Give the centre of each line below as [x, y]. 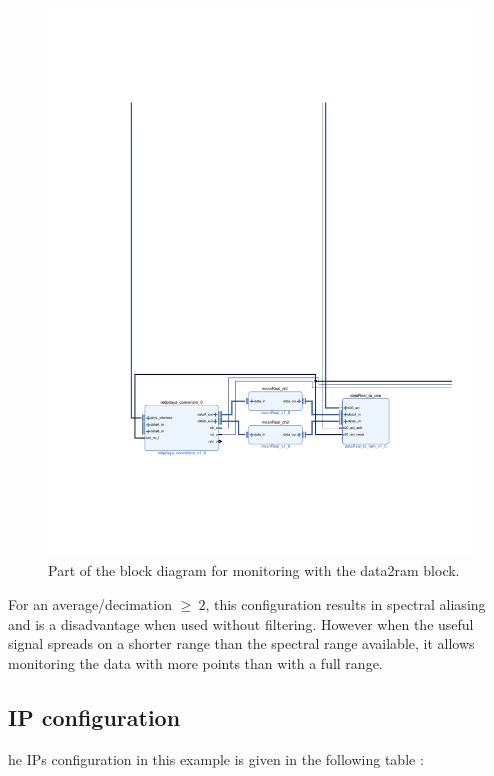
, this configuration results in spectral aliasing [345, 604]
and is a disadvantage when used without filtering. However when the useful [241, 623]
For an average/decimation [90, 604]
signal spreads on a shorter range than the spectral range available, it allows [241, 643]
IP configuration [94, 716]
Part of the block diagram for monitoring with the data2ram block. [254, 570]
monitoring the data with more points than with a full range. [195, 662]
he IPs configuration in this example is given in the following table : [216, 758]
